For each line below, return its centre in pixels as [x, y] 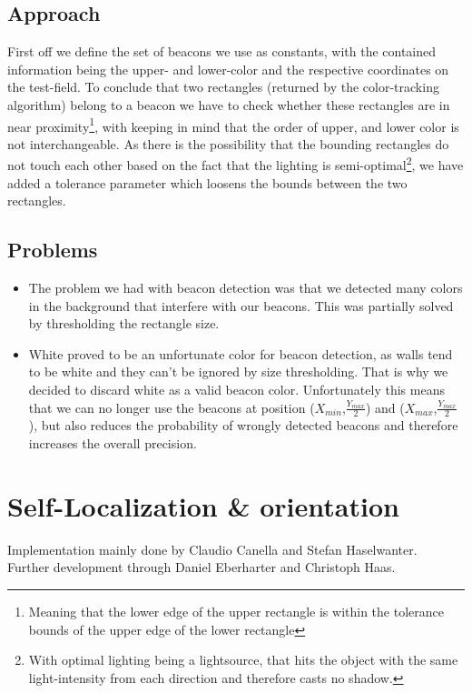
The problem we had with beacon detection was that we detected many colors [246, 288]
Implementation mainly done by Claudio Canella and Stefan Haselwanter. [212, 549]
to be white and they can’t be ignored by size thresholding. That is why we [238, 372]
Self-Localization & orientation [203, 505]
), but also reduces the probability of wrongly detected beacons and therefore [243, 425]
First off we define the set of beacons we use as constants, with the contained [222, 51]
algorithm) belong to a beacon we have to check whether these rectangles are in [229, 104]
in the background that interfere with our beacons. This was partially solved [241, 305]
